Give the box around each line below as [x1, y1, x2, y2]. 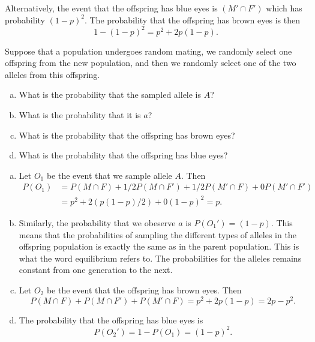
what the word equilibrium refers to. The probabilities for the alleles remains [19, 251, 302, 264]
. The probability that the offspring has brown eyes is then [84, 13, 300, 26]
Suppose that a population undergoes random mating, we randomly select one [5, 44, 292, 57]
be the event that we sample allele [46, 169, 172, 181]
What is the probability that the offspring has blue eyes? [19, 149, 228, 161]
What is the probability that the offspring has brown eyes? [19, 128, 235, 141]
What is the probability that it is [19, 109, 141, 121]
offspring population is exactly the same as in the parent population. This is [19, 240, 299, 253]
